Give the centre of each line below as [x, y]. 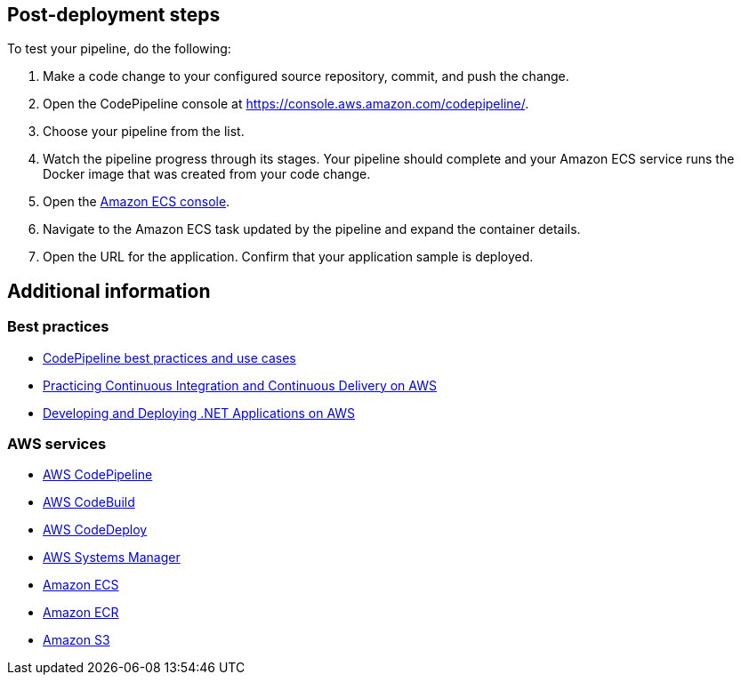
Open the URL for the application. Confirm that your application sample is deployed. [288, 257]
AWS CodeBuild [89, 502]
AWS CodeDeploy [95, 530]
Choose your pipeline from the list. [144, 132]
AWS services [57, 444]
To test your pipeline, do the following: [119, 49]
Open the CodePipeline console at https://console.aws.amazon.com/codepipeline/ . [286, 104]
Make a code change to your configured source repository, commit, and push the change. [306, 76]
